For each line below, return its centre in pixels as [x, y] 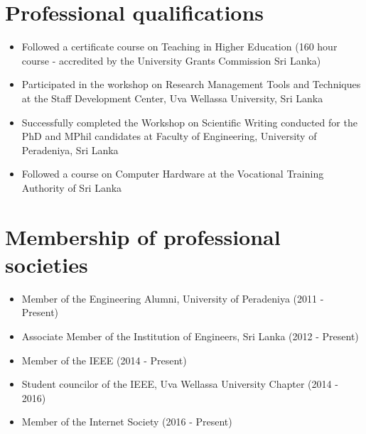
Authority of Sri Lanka [72, 187]
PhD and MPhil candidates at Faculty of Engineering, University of [169, 136]
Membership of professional [143, 236]
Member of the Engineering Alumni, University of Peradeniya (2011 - [173, 298]
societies [47, 264]
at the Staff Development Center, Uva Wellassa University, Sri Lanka [172, 98]
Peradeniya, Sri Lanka [70, 150]
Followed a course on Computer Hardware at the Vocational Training [173, 174]
